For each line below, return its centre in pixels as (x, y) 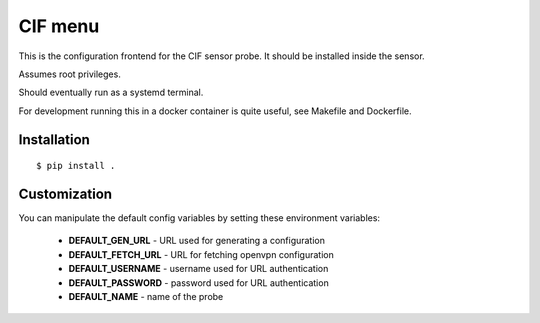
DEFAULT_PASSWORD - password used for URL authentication (198, 282)
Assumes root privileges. (70, 74)
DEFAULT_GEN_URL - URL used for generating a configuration (196, 241)
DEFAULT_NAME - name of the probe (146, 296)
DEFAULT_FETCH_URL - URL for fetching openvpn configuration (201, 254)
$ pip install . (76, 166)
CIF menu (59, 26)
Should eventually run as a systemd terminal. (111, 92)
